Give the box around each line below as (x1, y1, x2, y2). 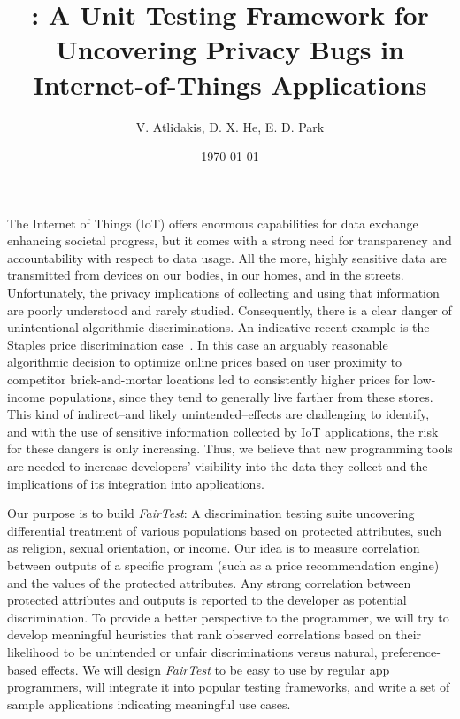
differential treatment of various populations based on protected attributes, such (7, 521, 441, 539)
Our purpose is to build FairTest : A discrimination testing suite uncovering (7, 504, 415, 522)
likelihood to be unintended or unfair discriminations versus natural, (7, 642, 378, 661)
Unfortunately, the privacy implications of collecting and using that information (7, 283, 440, 302)
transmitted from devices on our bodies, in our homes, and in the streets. (7, 266, 404, 284)
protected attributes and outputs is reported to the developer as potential (7, 591, 407, 609)
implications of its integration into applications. (7, 474, 264, 492)
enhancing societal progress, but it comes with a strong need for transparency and (7, 231, 452, 250)
